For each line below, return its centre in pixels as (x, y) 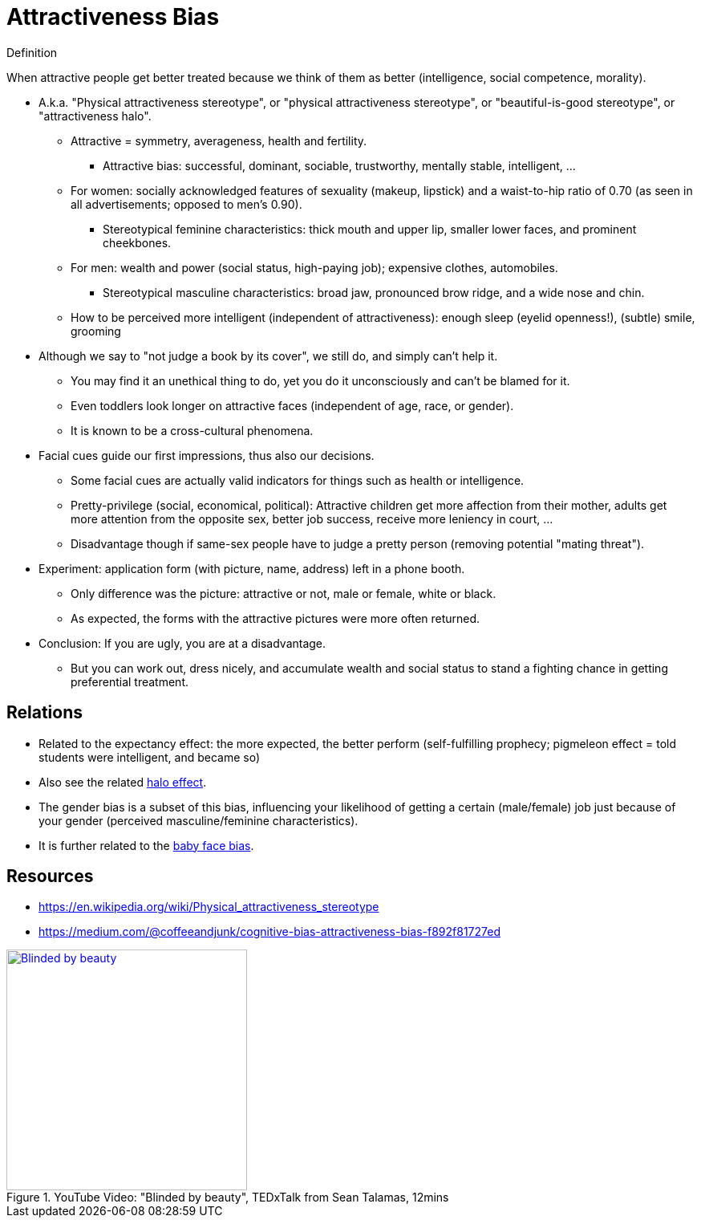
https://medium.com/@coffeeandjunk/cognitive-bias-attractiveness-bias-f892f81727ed (269, 932)
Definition (32, 52)
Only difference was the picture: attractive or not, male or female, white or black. (284, 593)
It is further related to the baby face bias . (146, 845)
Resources (50, 876)
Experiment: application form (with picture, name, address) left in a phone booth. (252, 568)
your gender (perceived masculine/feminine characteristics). (199, 820)
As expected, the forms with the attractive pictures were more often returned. (276, 618)
